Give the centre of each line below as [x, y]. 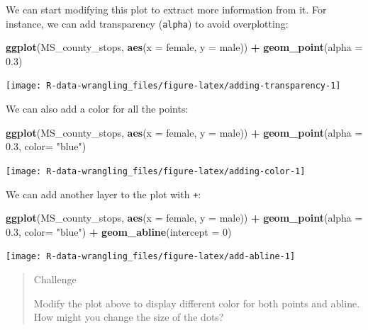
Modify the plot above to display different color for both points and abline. [197, 303]
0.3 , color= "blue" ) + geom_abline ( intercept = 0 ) [119, 231]
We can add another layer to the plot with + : [104, 194]
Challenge [55, 279]
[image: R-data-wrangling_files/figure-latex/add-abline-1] [151, 257]
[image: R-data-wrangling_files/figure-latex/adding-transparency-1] [173, 86]
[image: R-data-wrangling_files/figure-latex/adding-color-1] [156, 171]
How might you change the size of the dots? [129, 317]
